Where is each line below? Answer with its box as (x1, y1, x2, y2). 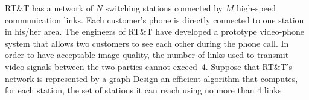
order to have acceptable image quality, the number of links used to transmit (5, 49, 289, 61)
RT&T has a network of (5, 2, 94, 14)
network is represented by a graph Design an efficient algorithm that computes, (5, 72, 298, 84)
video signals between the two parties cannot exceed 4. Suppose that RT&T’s (5, 60, 293, 72)
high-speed (236, 2, 276, 14)
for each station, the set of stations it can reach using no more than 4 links (5, 84, 282, 96)
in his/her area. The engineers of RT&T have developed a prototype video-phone (5, 25, 304, 38)
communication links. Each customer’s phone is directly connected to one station (5, 13, 304, 26)
